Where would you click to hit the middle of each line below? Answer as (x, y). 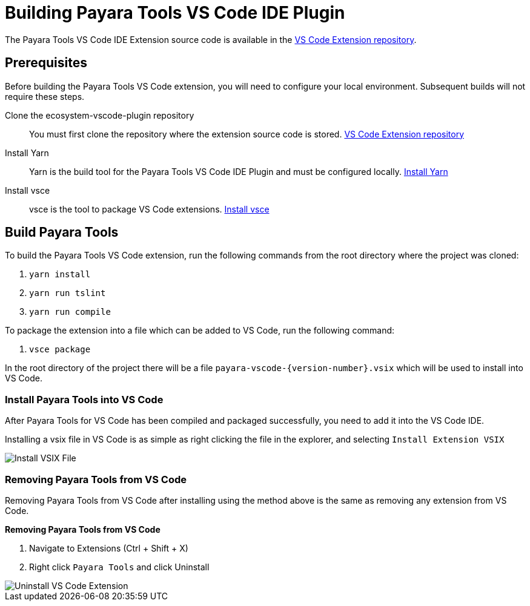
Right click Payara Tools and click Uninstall (119, 567)
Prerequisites (46, 63)
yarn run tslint (68, 293)
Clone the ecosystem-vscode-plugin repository (100, 115)
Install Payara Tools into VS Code (84, 399)
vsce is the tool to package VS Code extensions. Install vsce (149, 209)
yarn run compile (70, 312)
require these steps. (45, 96)
